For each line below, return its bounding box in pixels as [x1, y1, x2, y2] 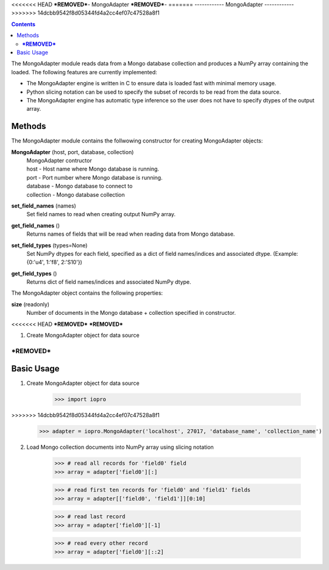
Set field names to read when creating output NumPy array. [26, 211, 176, 218]
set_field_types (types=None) [11, 241, 88, 249]
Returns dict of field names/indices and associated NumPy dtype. [26, 278, 191, 286]
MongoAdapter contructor [26, 157, 93, 164]
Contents [11, 20, 36, 27]
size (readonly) [11, 300, 50, 308]
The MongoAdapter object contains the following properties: [11, 289, 163, 297]
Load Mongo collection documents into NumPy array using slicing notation [26, 443, 214, 451]
